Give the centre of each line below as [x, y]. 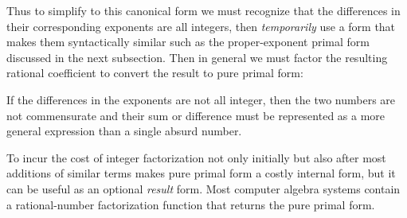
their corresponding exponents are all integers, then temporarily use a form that [201, 26]
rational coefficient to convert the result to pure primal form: [155, 73]
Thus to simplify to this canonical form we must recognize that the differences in [203, 10]
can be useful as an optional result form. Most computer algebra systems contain [203, 188]
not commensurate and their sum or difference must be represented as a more [196, 115]
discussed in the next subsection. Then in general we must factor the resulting [197, 57]
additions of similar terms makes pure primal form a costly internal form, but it [201, 173]
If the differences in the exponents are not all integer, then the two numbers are [201, 99]
